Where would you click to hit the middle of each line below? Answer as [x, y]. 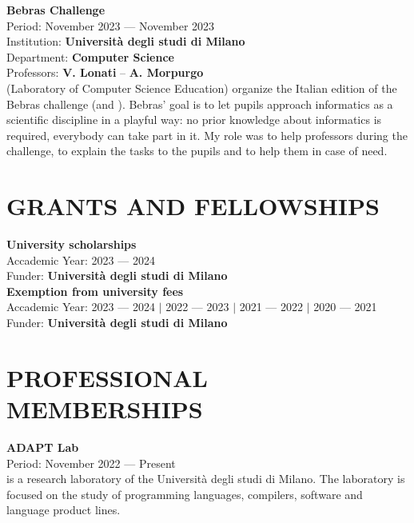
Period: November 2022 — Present [91, 463]
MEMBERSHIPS [105, 409]
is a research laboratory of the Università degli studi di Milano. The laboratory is [206, 479]
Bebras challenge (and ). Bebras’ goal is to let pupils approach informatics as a [200, 104]
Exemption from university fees [95, 291]
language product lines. [64, 510]
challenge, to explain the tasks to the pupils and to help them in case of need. [197, 151]
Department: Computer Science [90, 56]
